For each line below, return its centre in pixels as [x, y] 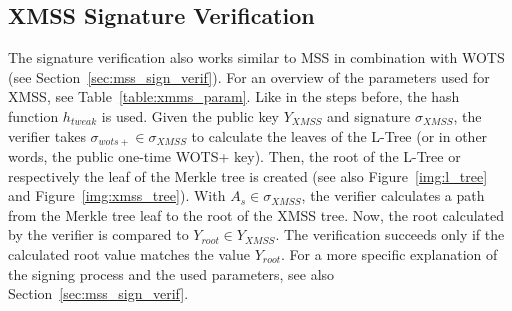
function [33, 115]
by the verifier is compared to [98, 234]
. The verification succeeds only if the [390, 234]
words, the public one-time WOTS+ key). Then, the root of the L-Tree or [234, 156]
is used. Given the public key [190, 115]
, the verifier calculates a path [393, 195]
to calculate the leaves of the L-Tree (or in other [339, 135]
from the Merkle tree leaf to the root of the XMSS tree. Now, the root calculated [256, 214]
